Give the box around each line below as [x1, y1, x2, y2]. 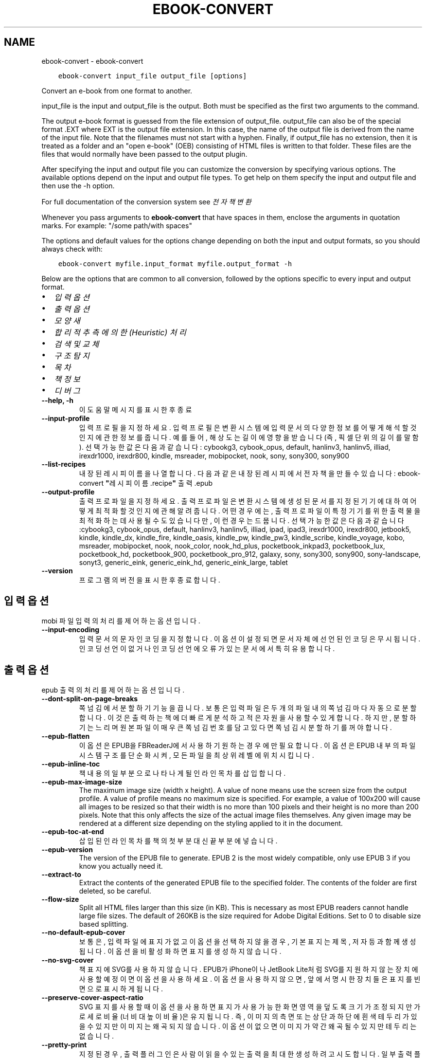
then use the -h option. [41, 181, 115, 190]
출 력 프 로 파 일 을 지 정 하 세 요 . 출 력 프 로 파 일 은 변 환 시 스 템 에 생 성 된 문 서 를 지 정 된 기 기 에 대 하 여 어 [79, 496, 417, 505]
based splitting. [79, 920, 128, 929]
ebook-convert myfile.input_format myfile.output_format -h [58, 259, 292, 268]
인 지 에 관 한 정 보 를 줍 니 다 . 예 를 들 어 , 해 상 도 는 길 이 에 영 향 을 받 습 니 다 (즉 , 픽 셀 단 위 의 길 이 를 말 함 [79, 433, 419, 441]
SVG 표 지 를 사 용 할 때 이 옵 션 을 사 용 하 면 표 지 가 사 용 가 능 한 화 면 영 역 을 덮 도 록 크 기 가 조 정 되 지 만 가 [79, 1003, 421, 1011]
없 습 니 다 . [79, 1032, 114, 1041]
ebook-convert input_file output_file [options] [58, 72, 247, 80]
